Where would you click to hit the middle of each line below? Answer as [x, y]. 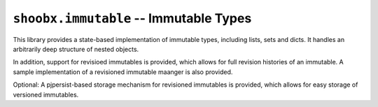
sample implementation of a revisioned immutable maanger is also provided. [123, 72]
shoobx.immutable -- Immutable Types [132, 18]
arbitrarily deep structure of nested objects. [76, 49]
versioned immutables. [46, 94]
